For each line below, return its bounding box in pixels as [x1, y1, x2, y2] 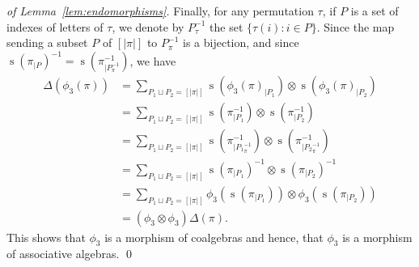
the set [209, 18, 243, 35]
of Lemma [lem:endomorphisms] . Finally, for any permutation [6, 2, 314, 19]
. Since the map [316, 18, 395, 35]
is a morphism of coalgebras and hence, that [104, 228, 324, 245]
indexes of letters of [6, 18, 104, 35]
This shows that [6, 228, 86, 245]
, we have [129, 52, 176, 69]
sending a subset [6, 34, 88, 51]
